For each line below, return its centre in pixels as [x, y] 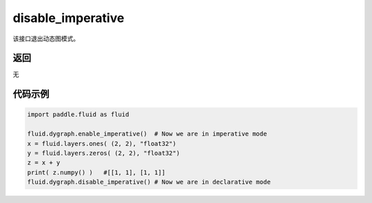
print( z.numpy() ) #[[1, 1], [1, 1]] [96, 172]
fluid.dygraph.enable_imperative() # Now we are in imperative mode [147, 134]
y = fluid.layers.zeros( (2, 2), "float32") [104, 153]
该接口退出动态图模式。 [46, 39]
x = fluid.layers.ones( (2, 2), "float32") [102, 143]
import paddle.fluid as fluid [78, 115]
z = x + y [44, 163]
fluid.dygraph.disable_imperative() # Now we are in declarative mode [149, 182]
